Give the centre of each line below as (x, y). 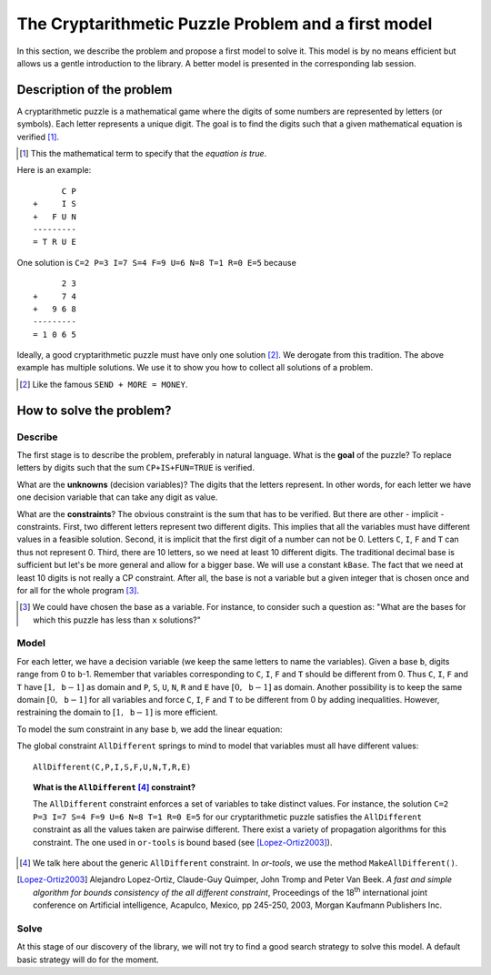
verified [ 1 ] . (38, 137)
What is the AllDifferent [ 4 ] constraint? (114, 787)
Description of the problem (95, 90)
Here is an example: (54, 170)
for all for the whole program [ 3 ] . (78, 590)
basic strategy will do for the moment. (88, 960)
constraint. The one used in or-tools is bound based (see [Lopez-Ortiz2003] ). (183, 842)
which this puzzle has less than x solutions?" (117, 620)
